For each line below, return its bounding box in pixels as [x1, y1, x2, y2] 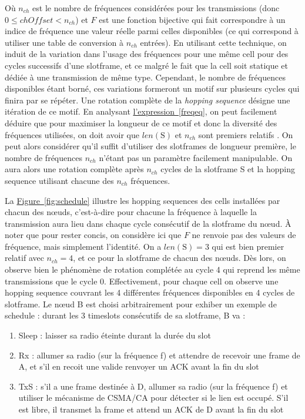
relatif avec [5, 252, 44, 264]
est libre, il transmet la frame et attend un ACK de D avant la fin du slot [18, 403, 284, 415]
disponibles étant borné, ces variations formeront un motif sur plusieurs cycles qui [5, 82, 300, 95]
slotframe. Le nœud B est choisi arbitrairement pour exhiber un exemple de [5, 297, 277, 310]
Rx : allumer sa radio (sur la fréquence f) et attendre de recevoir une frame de [18, 348, 300, 361]
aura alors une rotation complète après [5, 163, 144, 175]
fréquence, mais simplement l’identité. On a [5, 240, 162, 252]
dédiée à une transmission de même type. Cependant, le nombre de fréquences [5, 71, 286, 83]
